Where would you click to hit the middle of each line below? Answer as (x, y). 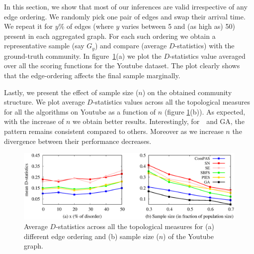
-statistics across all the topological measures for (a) (135, 226)
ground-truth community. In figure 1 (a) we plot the (83, 56)
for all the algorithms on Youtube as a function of (80, 111)
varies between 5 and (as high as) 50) (178, 26)
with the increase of (34, 121)
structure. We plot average (44, 102)
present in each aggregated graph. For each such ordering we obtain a (110, 36)
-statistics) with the (205, 46)
